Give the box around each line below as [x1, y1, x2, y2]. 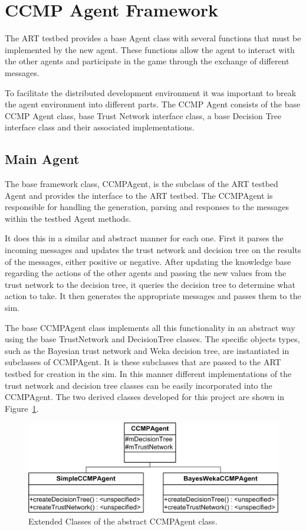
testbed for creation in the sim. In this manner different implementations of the [5, 367, 292, 379]
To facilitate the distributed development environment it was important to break [5, 86, 297, 99]
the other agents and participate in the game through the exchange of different [5, 55, 289, 67]
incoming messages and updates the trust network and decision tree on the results [5, 244, 301, 256]
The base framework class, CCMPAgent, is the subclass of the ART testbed [5, 178, 278, 190]
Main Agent [5, 150, 80, 168]
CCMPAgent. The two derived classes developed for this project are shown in [5, 391, 284, 403]
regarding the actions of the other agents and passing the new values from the [5, 267, 287, 279]
